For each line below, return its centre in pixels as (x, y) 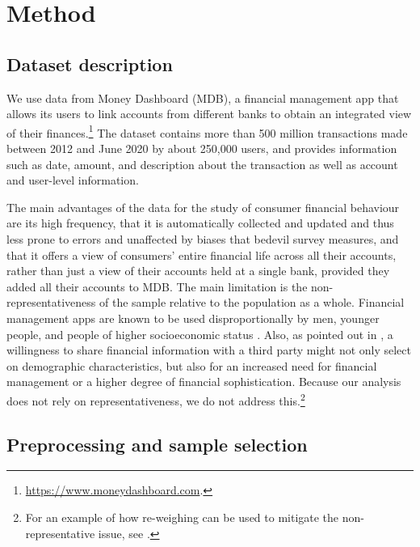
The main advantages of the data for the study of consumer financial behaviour (203, 207)
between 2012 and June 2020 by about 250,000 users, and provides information (202, 148)
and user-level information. (73, 180)
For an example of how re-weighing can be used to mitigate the (182, 517)
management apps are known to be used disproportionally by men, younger (193, 318)
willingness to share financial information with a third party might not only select (209, 350)
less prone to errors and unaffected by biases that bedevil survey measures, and (203, 238)
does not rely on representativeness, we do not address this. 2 (156, 399)
